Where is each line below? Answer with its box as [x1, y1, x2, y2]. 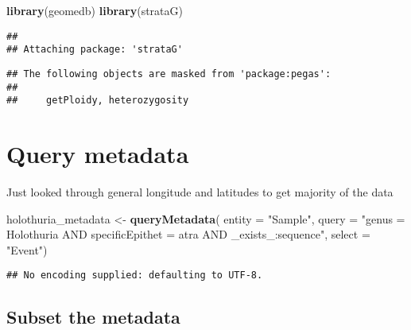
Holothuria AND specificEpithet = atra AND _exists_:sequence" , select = [6, 226, 370, 243]
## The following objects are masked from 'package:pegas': [6, 68, 332, 80]
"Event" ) [6, 241, 48, 258]
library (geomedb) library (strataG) [6, 2, 183, 18]
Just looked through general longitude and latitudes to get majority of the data [6, 184, 394, 200]
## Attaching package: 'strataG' [6, 44, 183, 56]
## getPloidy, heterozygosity [6, 95, 189, 107]
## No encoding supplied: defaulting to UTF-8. [6, 270, 263, 281]
